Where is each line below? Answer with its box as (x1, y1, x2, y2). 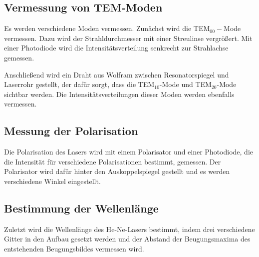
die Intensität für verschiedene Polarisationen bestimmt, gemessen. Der (4, 156, 221, 166)
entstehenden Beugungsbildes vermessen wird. (4, 243, 144, 253)
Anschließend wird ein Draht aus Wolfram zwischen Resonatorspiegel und (4, 69, 229, 79)
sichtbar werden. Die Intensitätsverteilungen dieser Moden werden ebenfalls (4, 88, 235, 99)
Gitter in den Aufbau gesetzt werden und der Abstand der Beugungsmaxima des (4, 233, 251, 244)
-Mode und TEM (159, 79, 212, 89)
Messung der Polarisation (4, 123, 138, 138)
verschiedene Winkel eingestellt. (4, 175, 101, 186)
